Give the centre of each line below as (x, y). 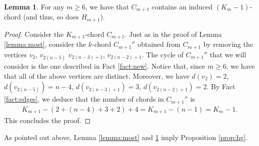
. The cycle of (163, 54)
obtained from (159, 44)
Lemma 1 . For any (34, 6)
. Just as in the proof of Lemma (173, 34)
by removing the (228, 44)
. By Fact (221, 86)
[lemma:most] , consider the (45, 44)
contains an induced (182, 6)
